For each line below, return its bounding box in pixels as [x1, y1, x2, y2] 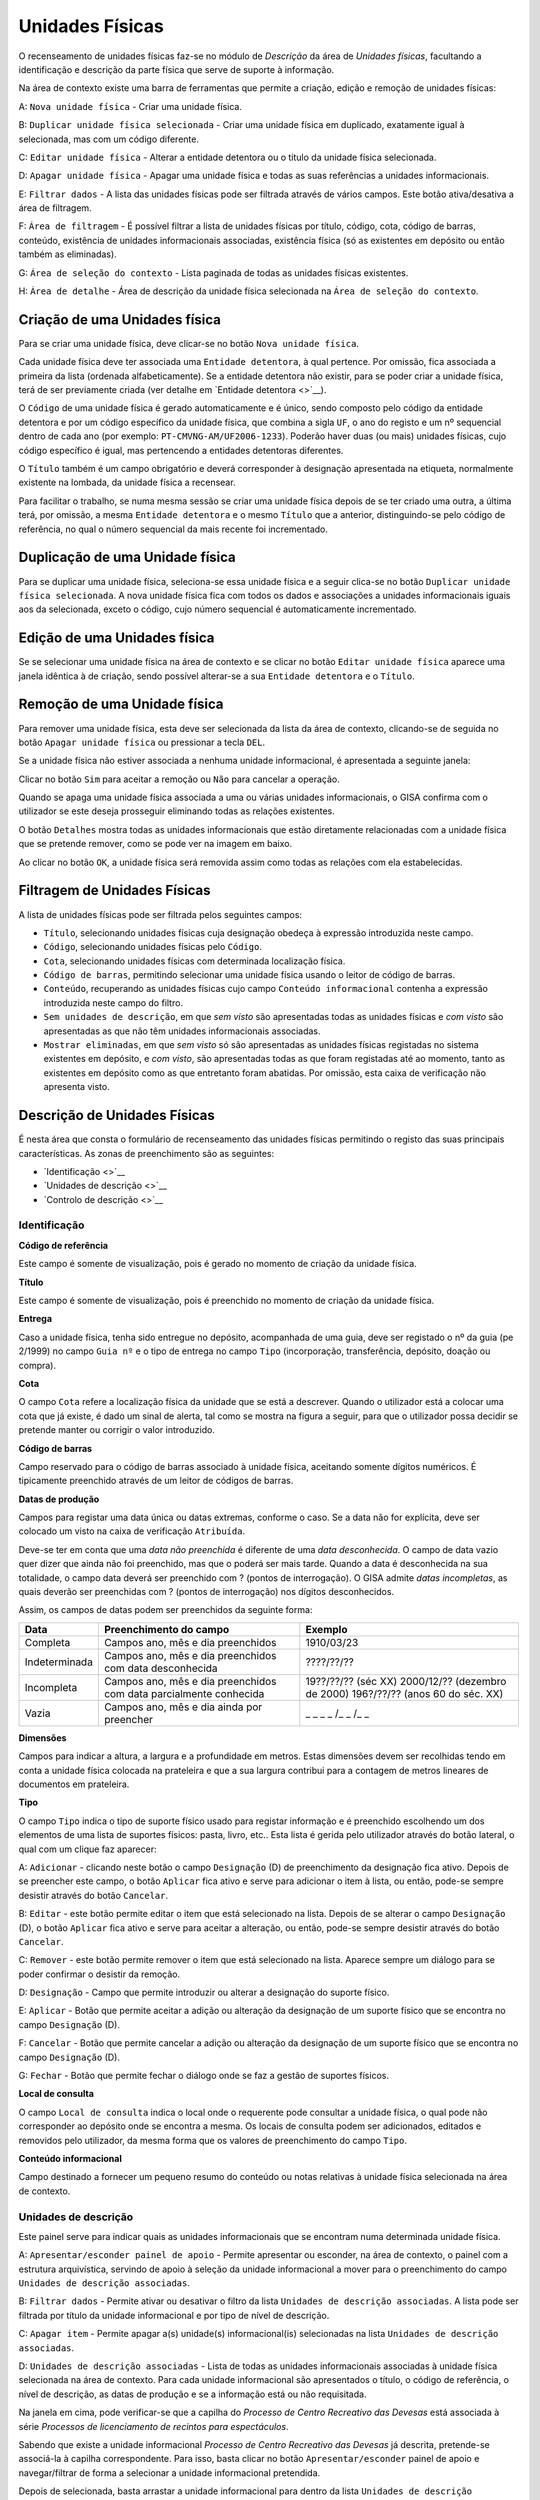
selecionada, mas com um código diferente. [18, 133, 200, 145]
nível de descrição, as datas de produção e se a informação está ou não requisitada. [18, 2388, 367, 2400]
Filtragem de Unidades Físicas [18, 882, 211, 899]
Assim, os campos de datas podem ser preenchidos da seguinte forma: [18, 1604, 313, 1616]
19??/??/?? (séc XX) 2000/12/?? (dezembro [305, 1674, 507, 1688]
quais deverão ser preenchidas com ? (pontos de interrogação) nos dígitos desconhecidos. [18, 1586, 395, 1598]
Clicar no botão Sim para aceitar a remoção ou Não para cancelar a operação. [18, 773, 340, 785]
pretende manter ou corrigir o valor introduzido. [18, 1424, 215, 1436]
